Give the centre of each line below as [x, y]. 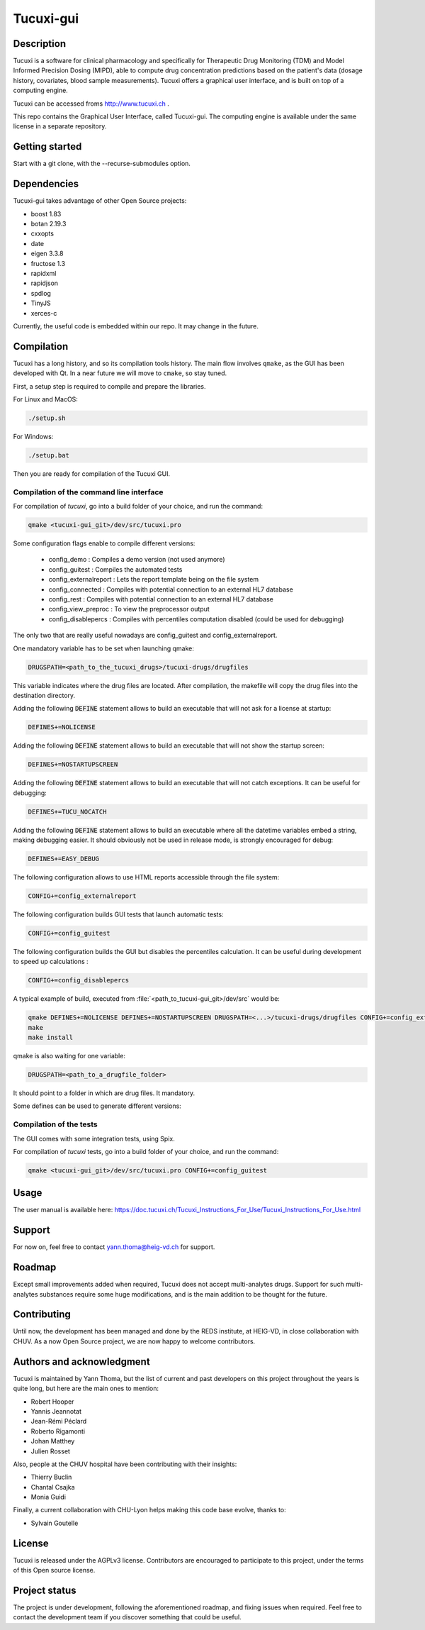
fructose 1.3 [48, 263]
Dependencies [46, 184]
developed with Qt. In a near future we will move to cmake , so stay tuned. [120, 373]
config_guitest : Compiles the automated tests [115, 569]
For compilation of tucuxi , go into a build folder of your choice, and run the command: [138, 506]
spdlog [41, 293]
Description [40, 44]
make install [51, 1038]
